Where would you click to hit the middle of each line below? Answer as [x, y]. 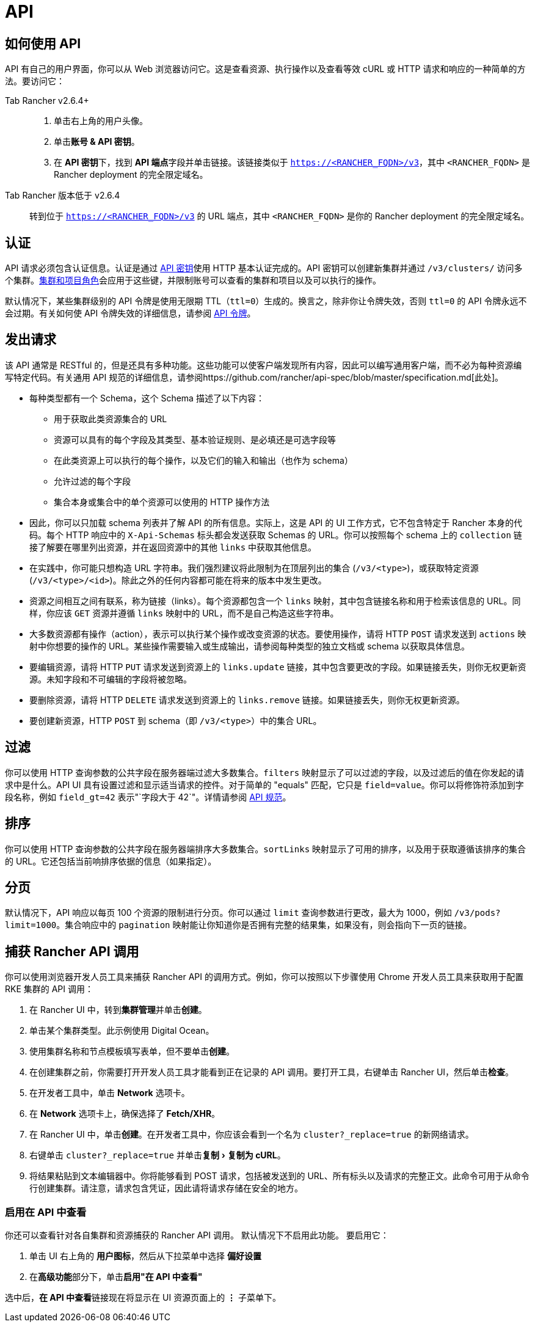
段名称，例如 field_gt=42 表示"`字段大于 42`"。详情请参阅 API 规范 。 [148, 797]
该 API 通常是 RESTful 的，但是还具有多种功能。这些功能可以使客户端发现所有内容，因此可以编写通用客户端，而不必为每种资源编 [264, 365]
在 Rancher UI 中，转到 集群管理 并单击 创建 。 [118, 1010]
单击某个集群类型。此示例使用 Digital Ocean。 [122, 1031]
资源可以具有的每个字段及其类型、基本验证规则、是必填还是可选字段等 [195, 439]
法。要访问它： [35, 81]
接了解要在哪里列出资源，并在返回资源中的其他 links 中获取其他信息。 [173, 547]
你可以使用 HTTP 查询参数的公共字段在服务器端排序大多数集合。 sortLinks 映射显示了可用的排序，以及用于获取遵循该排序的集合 [266, 849]
